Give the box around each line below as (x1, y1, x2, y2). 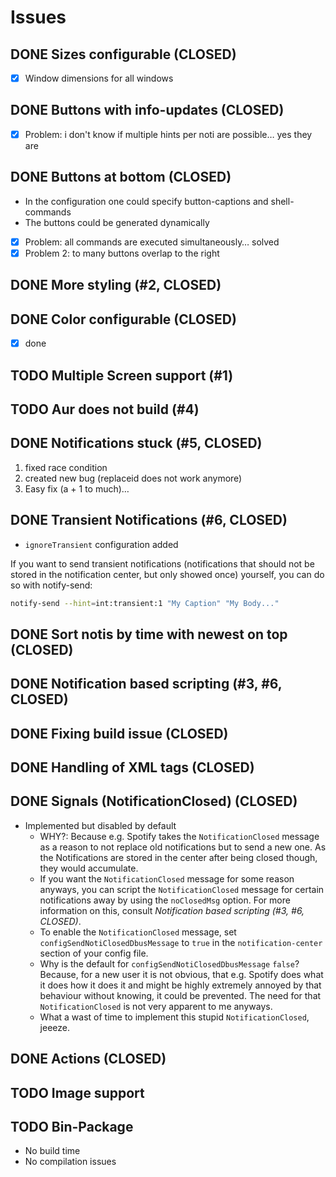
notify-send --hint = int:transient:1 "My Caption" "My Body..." (10, 598, 280, 608)
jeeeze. (39, 1021, 70, 1033)
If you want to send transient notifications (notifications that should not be (10, 557, 315, 570)
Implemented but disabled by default (24, 819, 177, 831)
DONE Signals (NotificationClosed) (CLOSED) (10, 793, 298, 810)
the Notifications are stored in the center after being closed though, (39, 851, 318, 863)
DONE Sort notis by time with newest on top (10, 626, 288, 643)
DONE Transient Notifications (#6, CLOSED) (10, 512, 288, 529)
